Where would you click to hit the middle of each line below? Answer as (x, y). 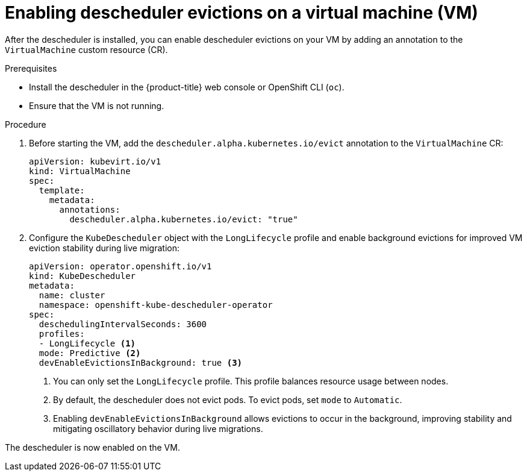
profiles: (62, 334)
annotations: (90, 209)
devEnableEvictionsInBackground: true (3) (141, 362)
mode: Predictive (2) (90, 353)
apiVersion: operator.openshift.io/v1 (120, 266)
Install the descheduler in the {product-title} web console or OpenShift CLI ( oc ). (187, 87)
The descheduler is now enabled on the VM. (92, 447)
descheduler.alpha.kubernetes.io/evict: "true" (184, 219)
